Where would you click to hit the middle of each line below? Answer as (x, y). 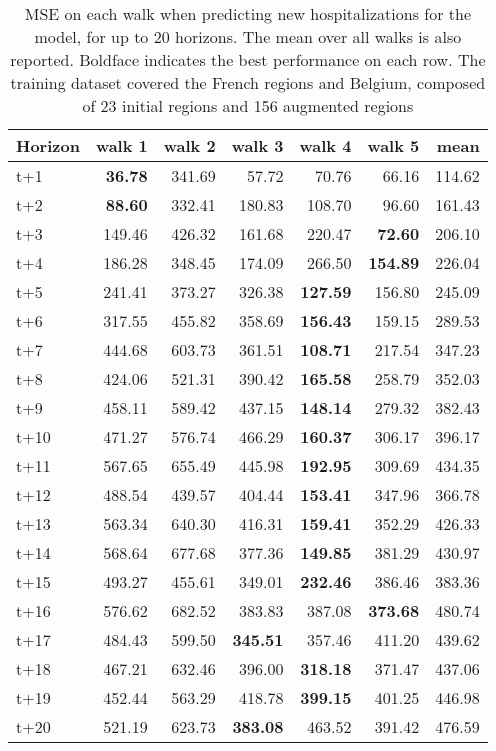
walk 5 (393, 145)
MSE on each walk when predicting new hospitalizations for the (247, 13)
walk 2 (189, 145)
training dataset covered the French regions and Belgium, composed (248, 82)
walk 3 (257, 145)
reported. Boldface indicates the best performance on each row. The (248, 59)
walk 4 (325, 145)
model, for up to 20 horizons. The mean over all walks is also (248, 36)
